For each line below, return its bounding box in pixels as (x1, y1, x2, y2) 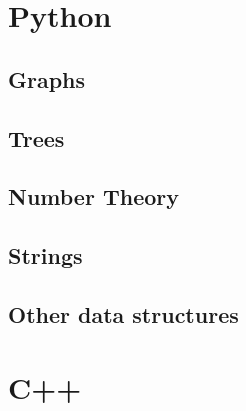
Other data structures (8, 298, 239, 329)
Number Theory (8, 181, 179, 212)
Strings (8, 240, 83, 271)
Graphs (8, 63, 86, 94)
